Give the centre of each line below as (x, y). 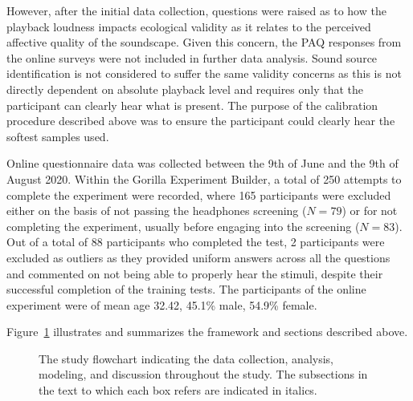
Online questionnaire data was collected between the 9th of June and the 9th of (202, 163)
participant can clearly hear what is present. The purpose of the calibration (192, 105)
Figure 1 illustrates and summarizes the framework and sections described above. (207, 332)
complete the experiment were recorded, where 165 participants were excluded (199, 194)
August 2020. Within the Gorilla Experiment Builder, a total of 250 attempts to (204, 178)
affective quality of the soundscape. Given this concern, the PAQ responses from (204, 42)
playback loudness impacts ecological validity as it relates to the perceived (189, 26)
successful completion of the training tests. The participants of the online (186, 289)
